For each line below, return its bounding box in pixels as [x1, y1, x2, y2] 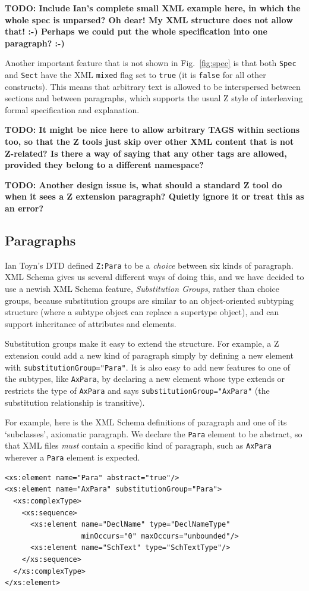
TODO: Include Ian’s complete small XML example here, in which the [5, 2, 301, 14]
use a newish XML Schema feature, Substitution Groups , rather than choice [5, 282, 279, 295]
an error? [5, 202, 44, 214]
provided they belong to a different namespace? [5, 158, 204, 171]
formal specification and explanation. [5, 103, 140, 116]
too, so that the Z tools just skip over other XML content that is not [5, 135, 294, 148]
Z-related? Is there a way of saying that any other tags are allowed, [5, 147, 287, 159]
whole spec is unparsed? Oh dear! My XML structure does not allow [5, 13, 293, 26]
